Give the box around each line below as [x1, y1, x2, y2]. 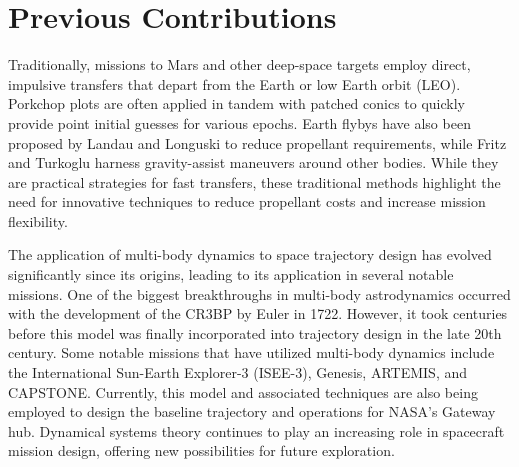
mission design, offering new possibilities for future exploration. [8, 440, 395, 461]
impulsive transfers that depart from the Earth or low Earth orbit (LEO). [8, 73, 461, 94]
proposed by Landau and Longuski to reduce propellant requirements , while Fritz [8, 132, 507, 153]
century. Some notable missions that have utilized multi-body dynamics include [8, 342, 495, 363]
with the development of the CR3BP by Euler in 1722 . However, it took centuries [8, 303, 508, 324]
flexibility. [8, 210, 68, 231]
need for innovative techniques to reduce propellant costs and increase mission [8, 191, 486, 212]
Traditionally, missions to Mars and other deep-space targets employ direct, [8, 54, 471, 75]
